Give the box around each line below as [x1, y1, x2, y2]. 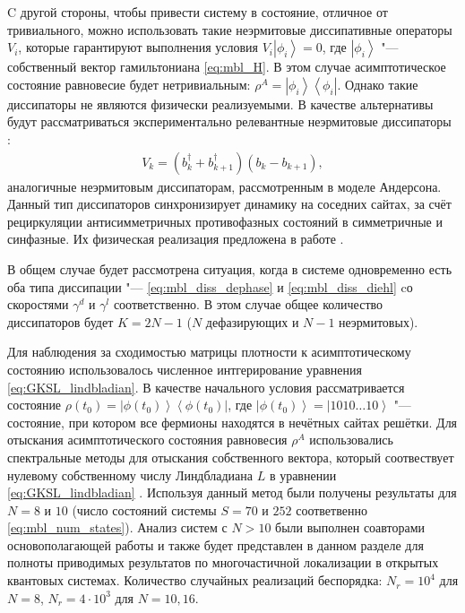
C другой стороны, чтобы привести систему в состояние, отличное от [7, 3, 388, 21]
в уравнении [269, 465, 337, 484]
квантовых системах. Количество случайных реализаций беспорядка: [7, 571, 383, 590]
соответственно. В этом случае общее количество [113, 295, 383, 314]
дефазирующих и [205, 312, 299, 331]
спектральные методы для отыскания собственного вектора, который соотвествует [7, 447, 454, 466]
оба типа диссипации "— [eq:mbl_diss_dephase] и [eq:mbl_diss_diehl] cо [7, 277, 413, 296]
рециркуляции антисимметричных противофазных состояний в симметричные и [7, 212, 443, 230]
